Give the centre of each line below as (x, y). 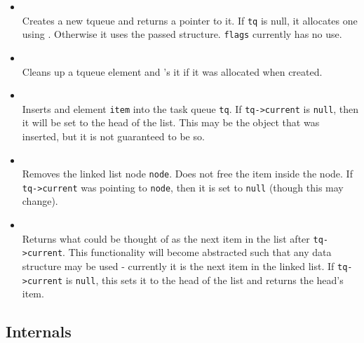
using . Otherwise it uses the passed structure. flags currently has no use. (182, 34)
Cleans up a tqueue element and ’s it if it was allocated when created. (172, 71)
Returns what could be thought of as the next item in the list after (166, 238)
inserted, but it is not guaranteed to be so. (113, 136)
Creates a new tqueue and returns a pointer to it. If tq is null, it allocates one (190, 20)
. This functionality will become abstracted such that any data (197, 252)
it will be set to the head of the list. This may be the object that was (171, 122)
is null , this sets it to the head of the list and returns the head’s (204, 280)
